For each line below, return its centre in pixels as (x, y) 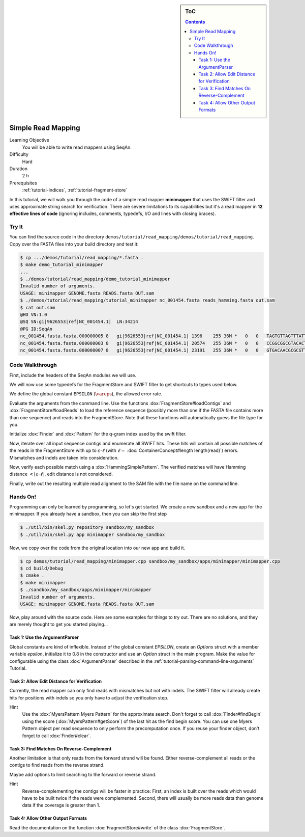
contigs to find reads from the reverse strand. (57, 765)
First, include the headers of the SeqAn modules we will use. (73, 375)
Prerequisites (23, 183)
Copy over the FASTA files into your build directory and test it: (74, 244)
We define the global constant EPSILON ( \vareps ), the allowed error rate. (86, 394)
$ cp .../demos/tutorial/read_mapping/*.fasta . (82, 258)
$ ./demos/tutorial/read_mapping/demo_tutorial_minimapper (95, 279)
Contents (195, 22)
